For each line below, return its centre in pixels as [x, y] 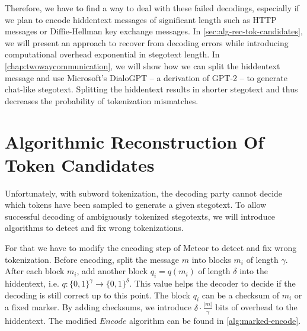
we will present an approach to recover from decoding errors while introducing [147, 42]
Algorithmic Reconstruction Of [134, 141]
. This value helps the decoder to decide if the [212, 283]
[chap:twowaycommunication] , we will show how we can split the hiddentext [143, 65]
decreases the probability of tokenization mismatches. [102, 100]
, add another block [112, 271]
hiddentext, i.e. [32, 283]
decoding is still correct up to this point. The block [97, 295]
